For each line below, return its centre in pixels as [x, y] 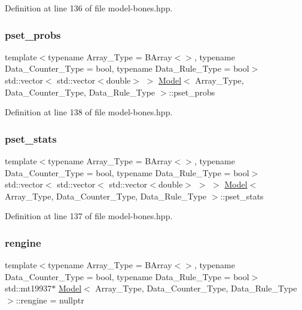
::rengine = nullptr [50, 300]
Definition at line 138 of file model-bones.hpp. [89, 112]
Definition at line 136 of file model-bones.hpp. [89, 8]
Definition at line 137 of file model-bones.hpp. [89, 216]
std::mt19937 [28, 288]
